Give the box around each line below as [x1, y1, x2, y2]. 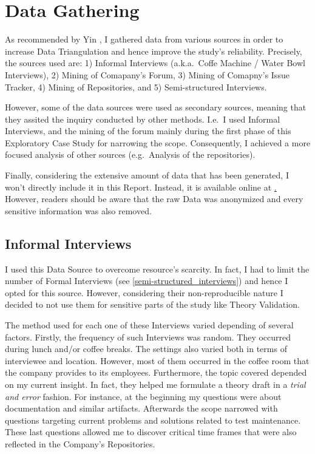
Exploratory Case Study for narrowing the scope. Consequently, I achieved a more [5, 136, 311, 149]
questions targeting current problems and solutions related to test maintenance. [5, 413, 301, 426]
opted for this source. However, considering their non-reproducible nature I [5, 286, 283, 299]
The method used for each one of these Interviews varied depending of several [5, 319, 294, 331]
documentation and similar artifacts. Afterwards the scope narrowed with [5, 402, 278, 415]
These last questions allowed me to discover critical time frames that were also [5, 425, 297, 438]
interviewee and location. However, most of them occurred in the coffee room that [5, 354, 310, 367]
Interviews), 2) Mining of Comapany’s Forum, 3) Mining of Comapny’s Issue [5, 68, 290, 81]
